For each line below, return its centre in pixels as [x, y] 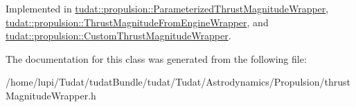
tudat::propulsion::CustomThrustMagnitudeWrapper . [118, 36]
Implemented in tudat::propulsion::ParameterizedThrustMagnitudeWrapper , [167, 8]
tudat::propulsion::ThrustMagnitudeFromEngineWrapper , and [137, 22]
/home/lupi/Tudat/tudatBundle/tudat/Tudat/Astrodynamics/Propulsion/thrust [178, 82]
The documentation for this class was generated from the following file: [156, 58]
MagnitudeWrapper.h [51, 95]
